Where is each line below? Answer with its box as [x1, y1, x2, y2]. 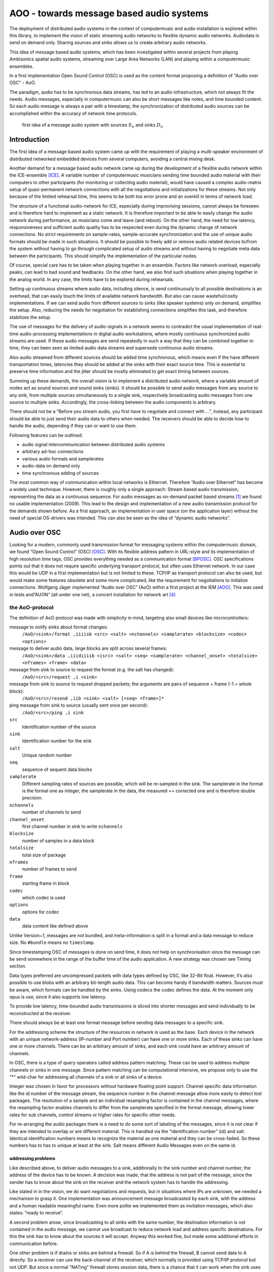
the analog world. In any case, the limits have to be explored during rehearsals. [9, 276, 175, 282]
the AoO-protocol [9, 604, 54, 611]
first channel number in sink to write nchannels [22, 823, 123, 829]
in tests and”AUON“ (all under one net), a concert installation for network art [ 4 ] [9, 591, 176, 597]
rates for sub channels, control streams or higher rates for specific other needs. [9, 1112, 176, 1118]
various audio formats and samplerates [22, 455, 104, 461]
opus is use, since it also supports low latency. [9, 994, 107, 1000]
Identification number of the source [22, 724, 96, 730]
